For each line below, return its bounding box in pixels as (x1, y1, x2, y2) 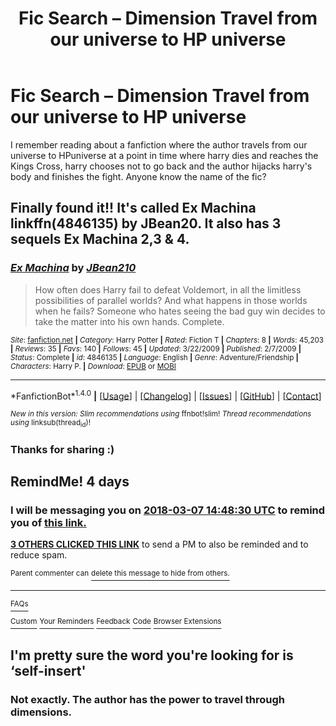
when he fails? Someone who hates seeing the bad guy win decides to (34, 305, 326, 317)
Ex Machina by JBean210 (10, 261, 137, 275)
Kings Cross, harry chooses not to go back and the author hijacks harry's (10, 160, 313, 172)
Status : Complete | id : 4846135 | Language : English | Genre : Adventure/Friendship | (10, 352, 299, 362)
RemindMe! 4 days (10, 473, 130, 490)
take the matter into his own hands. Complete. (34, 315, 225, 327)
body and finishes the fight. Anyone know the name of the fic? (10, 170, 267, 182)
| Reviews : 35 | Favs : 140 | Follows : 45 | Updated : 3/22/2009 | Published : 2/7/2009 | (10, 343, 302, 354)
